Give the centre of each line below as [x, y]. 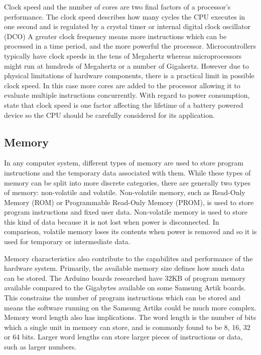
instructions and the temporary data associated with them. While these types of [127, 172]
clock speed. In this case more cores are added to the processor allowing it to [122, 85]
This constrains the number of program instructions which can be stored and [122, 298]
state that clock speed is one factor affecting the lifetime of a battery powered [124, 105]
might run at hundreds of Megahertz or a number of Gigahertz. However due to [126, 65]
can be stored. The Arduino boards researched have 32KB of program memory [125, 278]
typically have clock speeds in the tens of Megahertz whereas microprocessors [123, 55]
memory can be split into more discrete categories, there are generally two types [127, 182]
